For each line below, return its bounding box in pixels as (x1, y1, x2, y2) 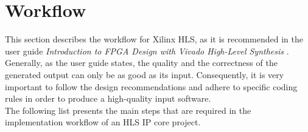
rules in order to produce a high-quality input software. (5, 92, 211, 105)
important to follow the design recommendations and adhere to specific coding (5, 80, 298, 93)
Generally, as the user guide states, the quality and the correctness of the (5, 56, 278, 69)
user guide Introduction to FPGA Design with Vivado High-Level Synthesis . (5, 44, 289, 57)
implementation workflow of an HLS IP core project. (5, 116, 201, 128)
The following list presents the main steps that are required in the (5, 104, 251, 116)
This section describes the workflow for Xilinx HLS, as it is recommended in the (5, 33, 303, 45)
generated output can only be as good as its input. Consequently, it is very (5, 68, 284, 81)
